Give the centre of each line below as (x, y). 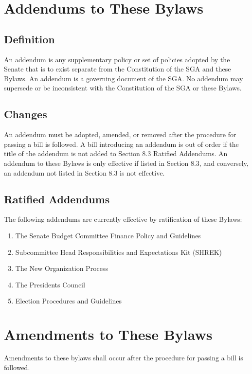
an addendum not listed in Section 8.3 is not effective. (84, 172)
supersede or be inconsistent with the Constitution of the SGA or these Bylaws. (123, 88)
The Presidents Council (50, 284)
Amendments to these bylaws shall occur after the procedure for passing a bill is (124, 358)
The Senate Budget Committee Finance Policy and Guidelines (108, 235)
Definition (29, 39)
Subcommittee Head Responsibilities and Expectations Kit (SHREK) (119, 252)
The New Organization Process (62, 268)
